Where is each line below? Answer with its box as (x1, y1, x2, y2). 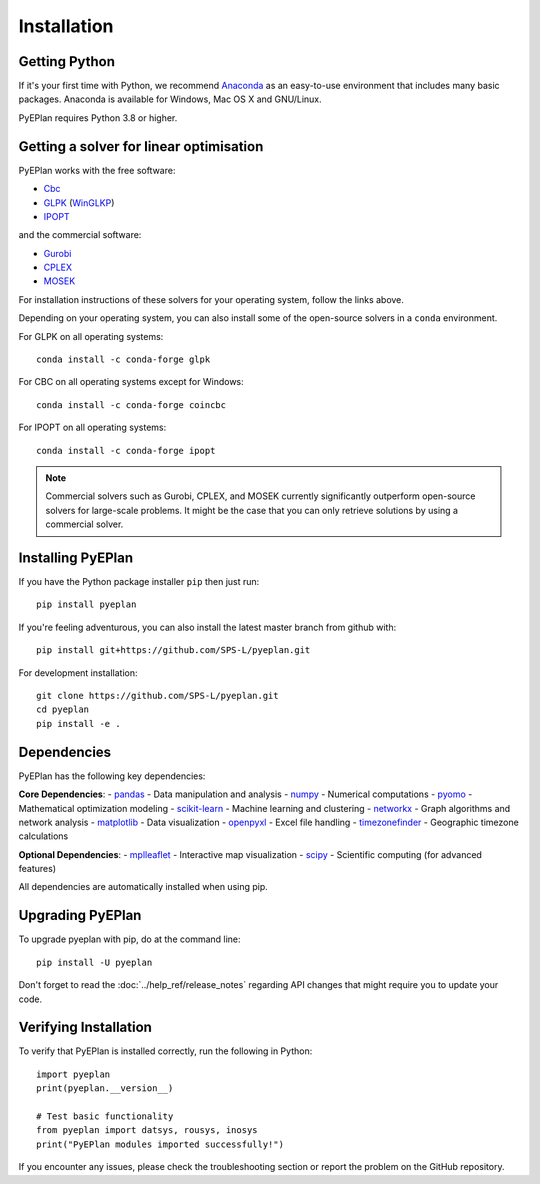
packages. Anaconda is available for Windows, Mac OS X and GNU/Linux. (18, 93, 322, 105)
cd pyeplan (36, 704, 90, 715)
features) (18, 863, 57, 875)
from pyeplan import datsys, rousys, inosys (36, 1125, 259, 1136)
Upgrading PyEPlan (18, 907, 142, 924)
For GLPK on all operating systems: (18, 330, 164, 342)
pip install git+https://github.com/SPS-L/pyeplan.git (36, 645, 311, 656)
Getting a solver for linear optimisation (18, 138, 264, 155)
